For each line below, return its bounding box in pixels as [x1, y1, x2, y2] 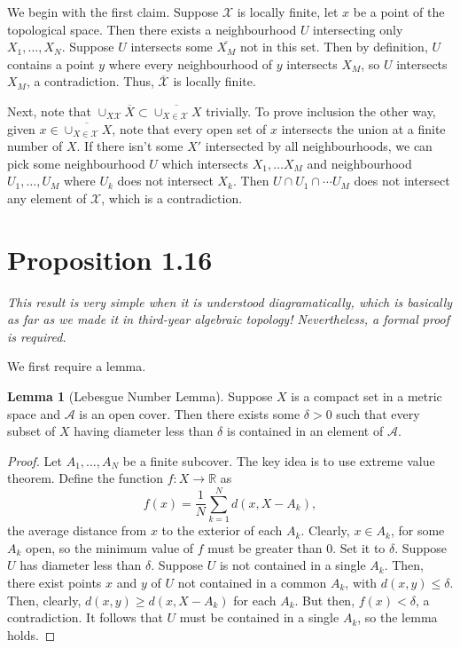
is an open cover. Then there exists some [79, 404, 300, 423]
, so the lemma [357, 608, 438, 627]
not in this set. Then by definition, [240, 37, 428, 56]
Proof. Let [7, 451, 62, 470]
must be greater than [207, 538, 323, 557]
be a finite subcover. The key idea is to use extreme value [122, 451, 435, 470]
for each [233, 590, 277, 609]
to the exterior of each [161, 521, 283, 540]
